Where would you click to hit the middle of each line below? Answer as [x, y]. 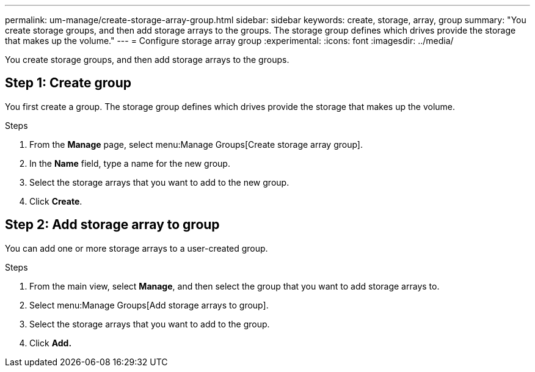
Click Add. [51, 343]
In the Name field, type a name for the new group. [130, 163]
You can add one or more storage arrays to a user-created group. [136, 248]
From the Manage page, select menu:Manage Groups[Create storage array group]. [196, 144]
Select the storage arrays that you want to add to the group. [150, 324]
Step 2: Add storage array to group [112, 225]
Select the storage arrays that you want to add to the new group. [159, 182]
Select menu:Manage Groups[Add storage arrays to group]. [149, 305]
